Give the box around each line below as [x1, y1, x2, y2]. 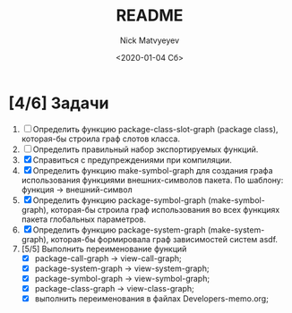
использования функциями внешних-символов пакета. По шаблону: [21, 174, 284, 185]
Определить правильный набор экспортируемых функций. [32, 144, 259, 155]
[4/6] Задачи [8, 93, 109, 113]
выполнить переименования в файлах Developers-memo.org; [34, 292, 270, 304]
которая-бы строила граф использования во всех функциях [50, 204, 280, 215]
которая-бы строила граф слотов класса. [21, 133, 181, 144]
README [116, 5, 184, 26]
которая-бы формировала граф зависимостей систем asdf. [50, 233, 279, 244]
